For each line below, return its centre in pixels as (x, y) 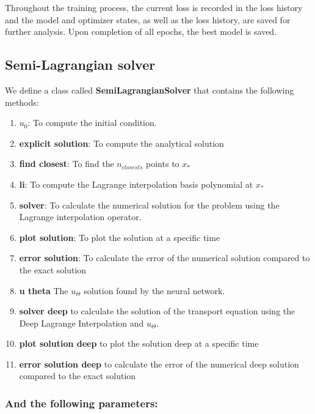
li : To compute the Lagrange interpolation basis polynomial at (136, 184)
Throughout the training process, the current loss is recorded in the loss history (154, 7)
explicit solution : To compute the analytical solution (121, 143)
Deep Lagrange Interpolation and (81, 323)
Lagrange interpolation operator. (80, 217)
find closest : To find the (67, 164)
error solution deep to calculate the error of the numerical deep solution (159, 364)
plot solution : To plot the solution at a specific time (120, 237)
